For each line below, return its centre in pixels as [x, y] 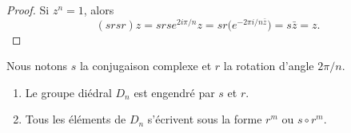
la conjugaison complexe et [146, 66]
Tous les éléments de [76, 119]
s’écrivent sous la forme [205, 119]
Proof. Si [28, 10]
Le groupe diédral [68, 92]
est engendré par [174, 92]
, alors [99, 10]
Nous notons [37, 66]
